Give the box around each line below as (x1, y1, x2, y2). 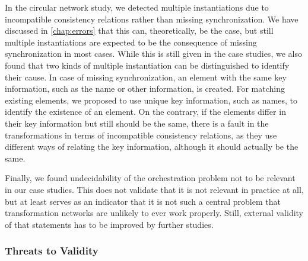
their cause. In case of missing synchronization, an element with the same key (5, 70, 287, 83)
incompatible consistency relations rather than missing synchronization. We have (5, 12, 299, 25)
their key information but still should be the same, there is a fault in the (5, 117, 269, 129)
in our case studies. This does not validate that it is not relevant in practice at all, (5, 183, 304, 195)
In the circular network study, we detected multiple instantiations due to (5, 1, 269, 13)
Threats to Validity (5, 243, 99, 258)
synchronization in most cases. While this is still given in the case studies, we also (5, 47, 302, 60)
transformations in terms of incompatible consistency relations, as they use (5, 128, 277, 141)
